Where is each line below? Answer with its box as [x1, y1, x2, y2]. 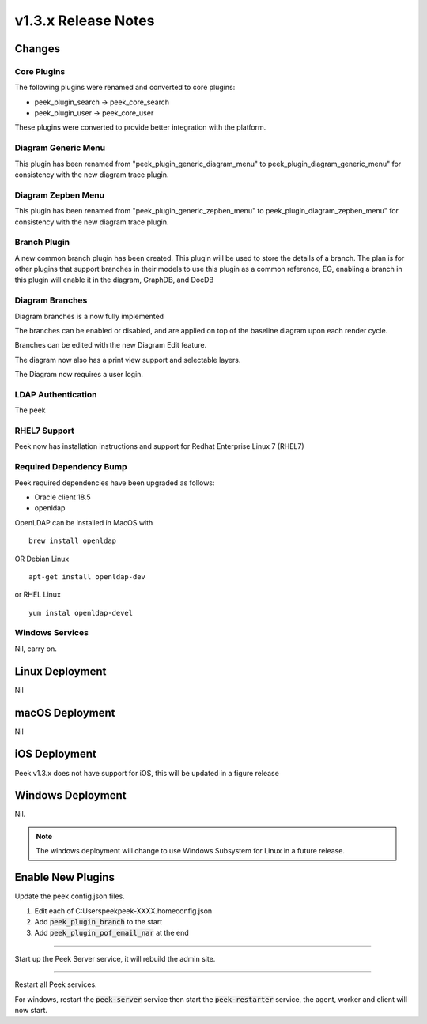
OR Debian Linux [14, 554, 70, 563]
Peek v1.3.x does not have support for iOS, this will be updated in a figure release [14, 768, 280, 777]
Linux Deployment [14, 664, 107, 678]
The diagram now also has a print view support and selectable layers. [14, 355, 241, 364]
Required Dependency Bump [14, 461, 127, 472]
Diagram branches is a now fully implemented [14, 311, 164, 321]
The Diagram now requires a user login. [14, 370, 144, 379]
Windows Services [14, 627, 89, 638]
